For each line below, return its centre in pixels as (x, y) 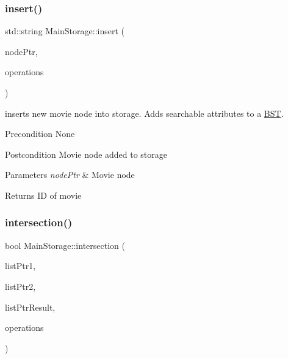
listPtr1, (20, 266)
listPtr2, (20, 286)
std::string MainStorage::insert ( (65, 31)
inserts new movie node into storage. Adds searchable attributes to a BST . (144, 113)
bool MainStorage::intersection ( (65, 245)
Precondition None (40, 134)
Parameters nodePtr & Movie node (70, 175)
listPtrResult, (30, 307)
